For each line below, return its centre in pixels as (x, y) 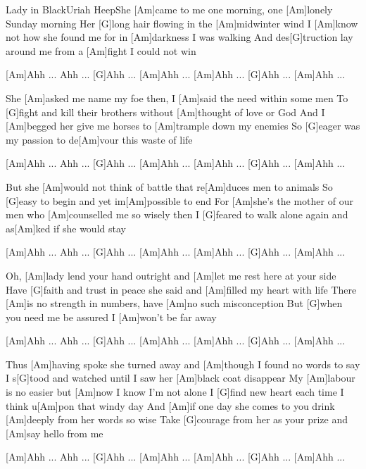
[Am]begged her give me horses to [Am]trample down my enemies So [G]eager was (183, 126)
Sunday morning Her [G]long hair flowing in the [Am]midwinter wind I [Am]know (182, 23)
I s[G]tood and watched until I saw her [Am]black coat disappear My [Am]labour (181, 378)
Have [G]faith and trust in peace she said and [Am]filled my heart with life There (181, 289)
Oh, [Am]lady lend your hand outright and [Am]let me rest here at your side (171, 275)
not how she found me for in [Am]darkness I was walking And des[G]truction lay (179, 37)
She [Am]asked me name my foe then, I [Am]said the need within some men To (177, 98)
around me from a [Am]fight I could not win (101, 50)
